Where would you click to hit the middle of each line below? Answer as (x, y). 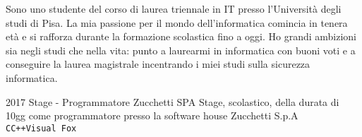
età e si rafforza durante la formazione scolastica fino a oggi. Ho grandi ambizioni (181, 36)
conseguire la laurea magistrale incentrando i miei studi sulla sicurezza (158, 64)
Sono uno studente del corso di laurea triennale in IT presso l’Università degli (174, 8)
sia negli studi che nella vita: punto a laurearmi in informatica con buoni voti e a (181, 50)
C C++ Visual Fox (41, 128)
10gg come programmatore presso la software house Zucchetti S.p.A (152, 115)
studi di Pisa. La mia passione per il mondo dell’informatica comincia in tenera (177, 22)
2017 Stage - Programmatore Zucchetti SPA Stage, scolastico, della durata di (173, 101)
